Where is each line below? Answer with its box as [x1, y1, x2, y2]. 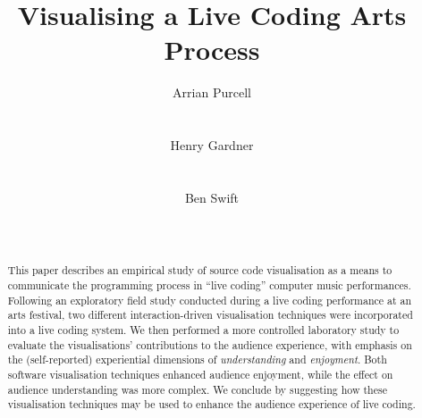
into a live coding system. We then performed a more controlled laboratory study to [7, 322, 400, 338]
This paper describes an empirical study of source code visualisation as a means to [7, 263, 392, 278]
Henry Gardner [170, 136, 254, 155]
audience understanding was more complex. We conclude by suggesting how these [7, 381, 387, 397]
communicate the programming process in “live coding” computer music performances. [7, 278, 411, 293]
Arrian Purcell [173, 83, 251, 102]
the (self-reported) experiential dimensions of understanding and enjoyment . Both [7, 352, 387, 367]
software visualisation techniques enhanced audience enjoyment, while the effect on [7, 367, 393, 382]
